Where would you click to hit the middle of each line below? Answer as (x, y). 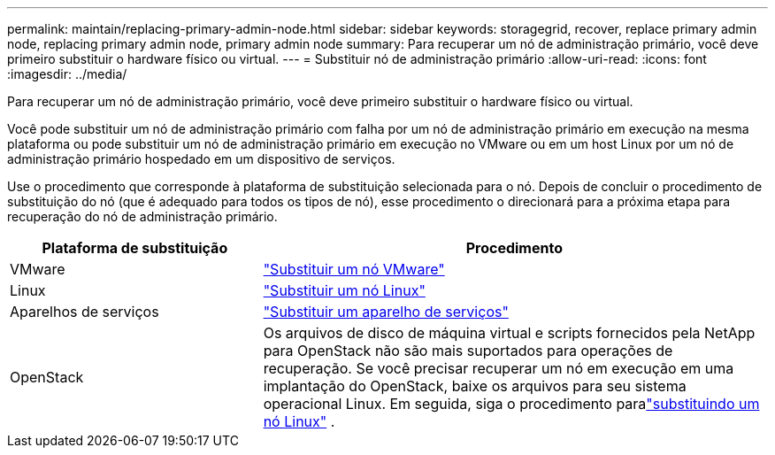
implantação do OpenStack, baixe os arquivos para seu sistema (475, 386)
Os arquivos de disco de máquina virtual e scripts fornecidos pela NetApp (509, 333)
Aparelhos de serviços (84, 312)
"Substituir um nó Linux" (344, 290)
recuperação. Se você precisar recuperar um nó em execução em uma (499, 368)
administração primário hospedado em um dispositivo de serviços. (201, 159)
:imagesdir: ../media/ (67, 74)
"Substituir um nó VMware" (354, 269)
